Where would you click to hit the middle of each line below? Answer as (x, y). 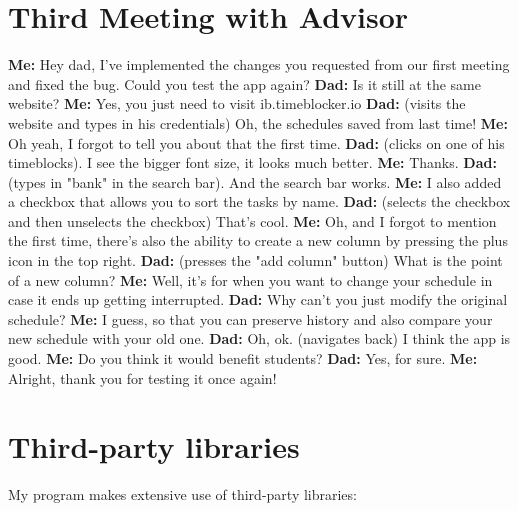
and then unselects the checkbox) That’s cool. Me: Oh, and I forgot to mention (252, 220)
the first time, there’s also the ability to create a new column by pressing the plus (258, 240)
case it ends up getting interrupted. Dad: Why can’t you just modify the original (258, 299)
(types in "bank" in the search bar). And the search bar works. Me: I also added (255, 181)
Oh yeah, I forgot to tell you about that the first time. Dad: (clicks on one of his (256, 142)
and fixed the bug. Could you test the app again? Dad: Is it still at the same (244, 83)
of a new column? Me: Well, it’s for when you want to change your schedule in (250, 279)
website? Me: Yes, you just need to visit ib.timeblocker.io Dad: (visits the (237, 103)
